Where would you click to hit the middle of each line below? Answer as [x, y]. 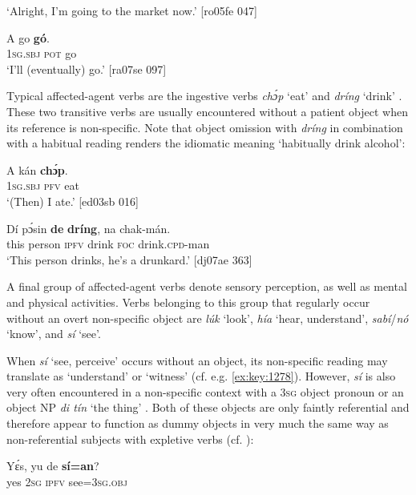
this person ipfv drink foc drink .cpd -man [108, 244]
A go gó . [28, 37]
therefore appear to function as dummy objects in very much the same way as [198, 423]
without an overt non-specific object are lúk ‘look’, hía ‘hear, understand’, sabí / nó [208, 318]
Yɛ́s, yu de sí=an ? [53, 466]
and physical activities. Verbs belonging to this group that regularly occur [188, 302]
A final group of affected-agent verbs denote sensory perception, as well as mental [207, 286]
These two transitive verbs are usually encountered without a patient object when [207, 111]
